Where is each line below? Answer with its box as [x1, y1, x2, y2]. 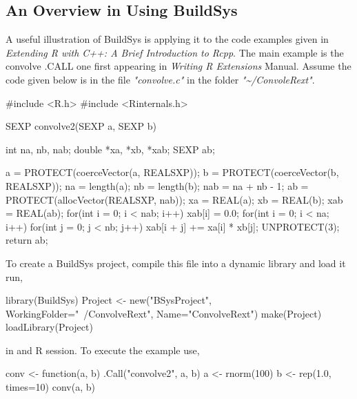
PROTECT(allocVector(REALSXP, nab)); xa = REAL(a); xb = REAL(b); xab [6, 192, 343, 206]
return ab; [6, 233, 48, 247]
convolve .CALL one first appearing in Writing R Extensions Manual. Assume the [6, 59, 351, 73]
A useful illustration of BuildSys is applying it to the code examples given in [6, 32, 329, 46]
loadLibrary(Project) [6, 320, 93, 334]
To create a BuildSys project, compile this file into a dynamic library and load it [6, 255, 346, 270]
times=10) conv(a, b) [6, 380, 95, 394]
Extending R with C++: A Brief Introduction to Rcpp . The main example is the [6, 45, 344, 59]
